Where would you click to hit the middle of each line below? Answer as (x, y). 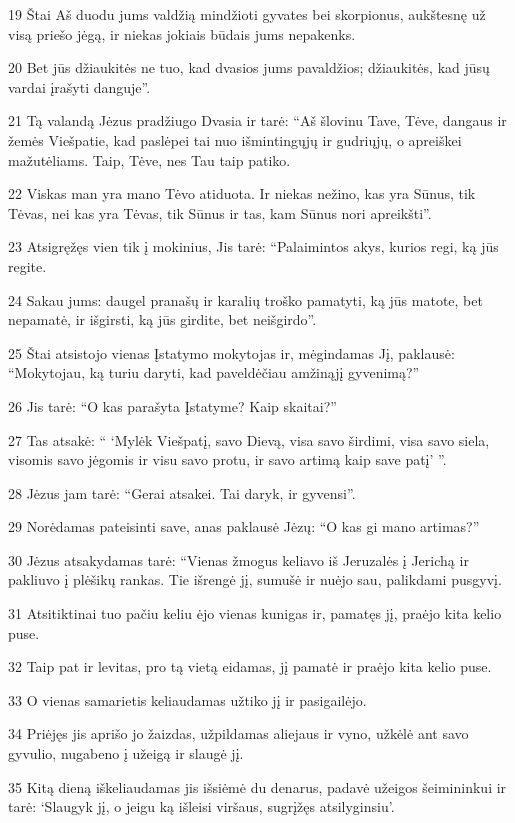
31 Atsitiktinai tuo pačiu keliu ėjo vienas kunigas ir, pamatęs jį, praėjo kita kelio (255, 613)
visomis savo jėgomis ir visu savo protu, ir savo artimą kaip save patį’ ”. (227, 459)
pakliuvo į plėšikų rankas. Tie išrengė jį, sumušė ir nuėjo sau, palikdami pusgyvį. (255, 579)
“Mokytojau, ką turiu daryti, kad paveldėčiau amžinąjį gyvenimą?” (214, 372)
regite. (27, 265)
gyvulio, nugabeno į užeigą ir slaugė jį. (126, 753)
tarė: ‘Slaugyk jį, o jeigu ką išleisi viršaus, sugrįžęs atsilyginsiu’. (201, 806)
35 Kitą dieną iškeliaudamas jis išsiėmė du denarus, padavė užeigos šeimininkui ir (257, 786)
